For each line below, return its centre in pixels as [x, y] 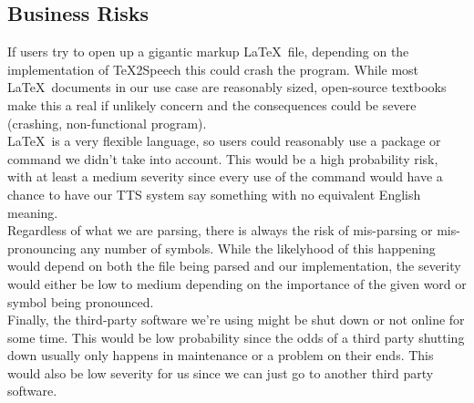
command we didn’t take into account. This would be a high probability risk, [223, 158]
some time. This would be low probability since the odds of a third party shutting [236, 337]
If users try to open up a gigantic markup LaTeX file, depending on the [208, 52]
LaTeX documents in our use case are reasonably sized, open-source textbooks [227, 87]
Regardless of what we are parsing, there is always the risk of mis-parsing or [220, 230]
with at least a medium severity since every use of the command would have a [225, 176]
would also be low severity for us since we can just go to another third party [221, 372]
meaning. [33, 212]
